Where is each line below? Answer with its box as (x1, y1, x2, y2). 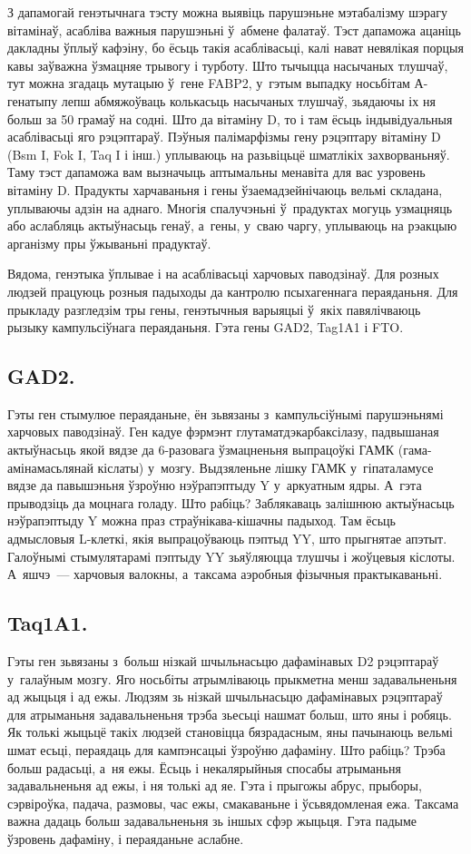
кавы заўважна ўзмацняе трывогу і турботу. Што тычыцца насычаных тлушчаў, (7, 55, 448, 74)
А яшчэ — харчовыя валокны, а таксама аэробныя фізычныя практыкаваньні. (7, 564, 443, 584)
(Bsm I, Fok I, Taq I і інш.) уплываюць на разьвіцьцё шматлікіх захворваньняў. (7, 144, 450, 163)
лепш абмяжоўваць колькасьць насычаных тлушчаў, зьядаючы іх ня (61, 91, 436, 110)
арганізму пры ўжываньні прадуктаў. (7, 233, 211, 252)
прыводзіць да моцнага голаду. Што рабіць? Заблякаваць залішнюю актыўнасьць (7, 493, 455, 512)
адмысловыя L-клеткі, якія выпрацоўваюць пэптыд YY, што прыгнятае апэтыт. (7, 529, 447, 548)
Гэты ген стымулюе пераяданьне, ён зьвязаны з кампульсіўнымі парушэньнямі (7, 404, 444, 423)
